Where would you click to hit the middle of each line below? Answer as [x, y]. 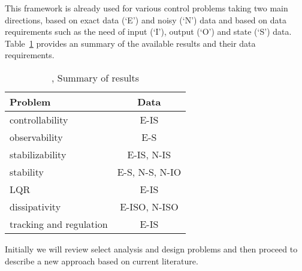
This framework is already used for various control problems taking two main [147, 8]
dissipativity [35, 206]
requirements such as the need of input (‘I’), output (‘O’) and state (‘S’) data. [148, 31]
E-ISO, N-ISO [149, 206]
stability [27, 171]
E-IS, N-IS [149, 154]
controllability [39, 119]
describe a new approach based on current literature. [102, 261]
